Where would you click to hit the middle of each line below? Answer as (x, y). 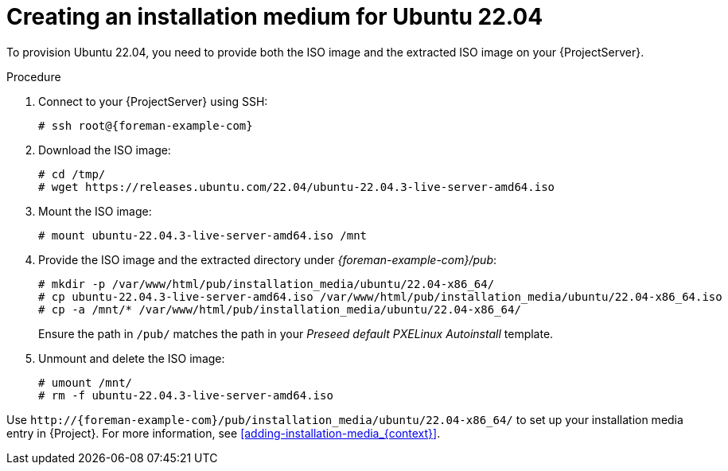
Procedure (34, 76)
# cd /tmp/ (72, 174)
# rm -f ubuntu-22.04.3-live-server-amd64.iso (186, 395)
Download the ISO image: (105, 150)
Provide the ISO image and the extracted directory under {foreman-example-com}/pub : (268, 259)
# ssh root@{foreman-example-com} (146, 125)
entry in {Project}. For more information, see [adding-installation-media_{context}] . (224, 433)
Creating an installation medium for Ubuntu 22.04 (275, 17)
